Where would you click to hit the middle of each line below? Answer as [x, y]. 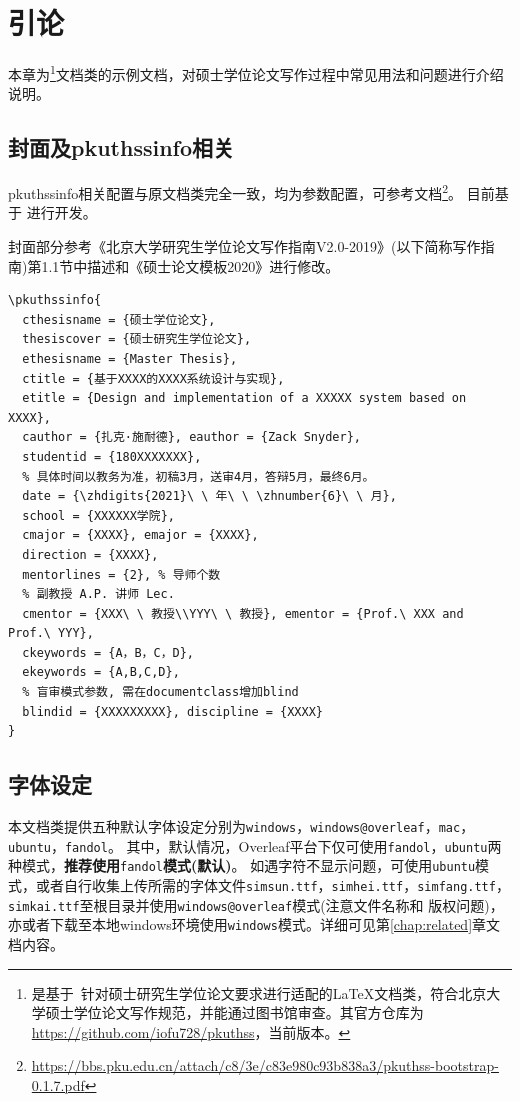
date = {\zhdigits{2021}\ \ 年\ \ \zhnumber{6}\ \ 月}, [209, 496]
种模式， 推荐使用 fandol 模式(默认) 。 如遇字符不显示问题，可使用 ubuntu [242, 865]
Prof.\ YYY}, [51, 633]
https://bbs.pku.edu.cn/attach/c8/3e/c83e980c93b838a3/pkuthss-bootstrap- [265, 1065]
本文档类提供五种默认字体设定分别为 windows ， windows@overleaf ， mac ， [241, 826]
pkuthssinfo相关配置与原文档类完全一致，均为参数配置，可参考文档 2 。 [235, 191]
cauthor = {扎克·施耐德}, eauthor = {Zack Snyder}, [191, 437]
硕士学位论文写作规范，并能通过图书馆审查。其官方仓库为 [234, 1012]
